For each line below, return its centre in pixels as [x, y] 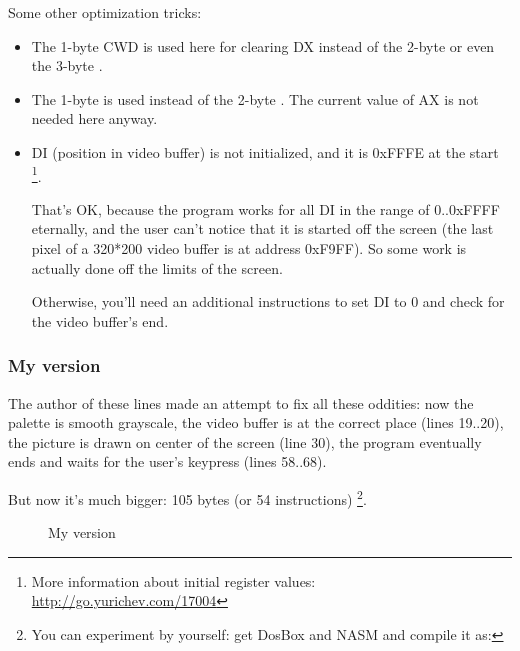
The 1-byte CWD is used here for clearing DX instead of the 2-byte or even [263, 45]
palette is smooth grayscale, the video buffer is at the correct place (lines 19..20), [256, 422]
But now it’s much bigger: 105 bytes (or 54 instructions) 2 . [187, 497]
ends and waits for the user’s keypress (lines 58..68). [167, 461]
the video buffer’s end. [100, 320]
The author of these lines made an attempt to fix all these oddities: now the [241, 402]
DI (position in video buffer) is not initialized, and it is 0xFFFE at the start [265, 151]
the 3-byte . [67, 65]
